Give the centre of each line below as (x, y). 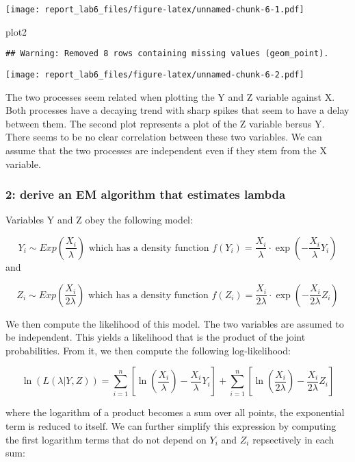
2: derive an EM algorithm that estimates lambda (146, 194)
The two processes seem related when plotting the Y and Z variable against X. (170, 96)
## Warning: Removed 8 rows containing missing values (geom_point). (167, 54)
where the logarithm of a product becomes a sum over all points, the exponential (175, 412)
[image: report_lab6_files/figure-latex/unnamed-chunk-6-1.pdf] (155, 10)
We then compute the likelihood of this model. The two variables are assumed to (175, 323)
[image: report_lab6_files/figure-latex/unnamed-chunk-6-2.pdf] (155, 74)
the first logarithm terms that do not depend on (106, 439)
